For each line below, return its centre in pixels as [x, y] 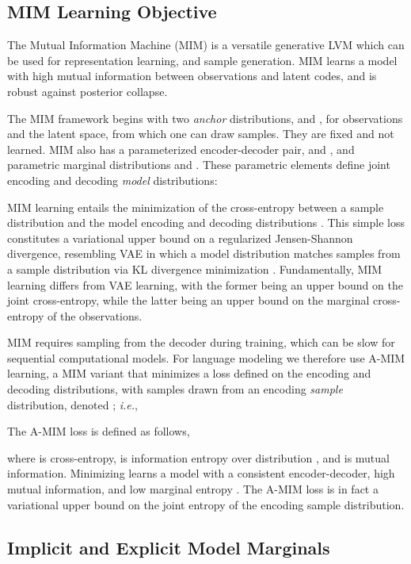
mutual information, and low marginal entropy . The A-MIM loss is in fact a [193, 489]
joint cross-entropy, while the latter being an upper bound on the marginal [188, 300]
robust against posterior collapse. [88, 91]
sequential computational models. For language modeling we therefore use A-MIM [206, 357]
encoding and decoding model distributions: [112, 180]
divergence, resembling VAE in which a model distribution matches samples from [204, 253]
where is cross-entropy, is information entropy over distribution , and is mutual [198, 457]
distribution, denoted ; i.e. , [72, 404]
